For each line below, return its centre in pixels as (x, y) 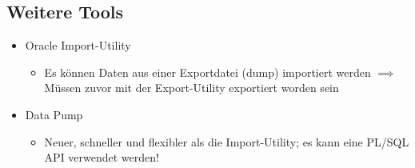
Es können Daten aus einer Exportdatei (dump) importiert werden (207, 72)
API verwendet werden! (102, 157)
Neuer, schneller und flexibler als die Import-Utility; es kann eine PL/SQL (227, 141)
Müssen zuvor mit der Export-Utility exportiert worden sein (192, 88)
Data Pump (54, 114)
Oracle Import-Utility (78, 45)
